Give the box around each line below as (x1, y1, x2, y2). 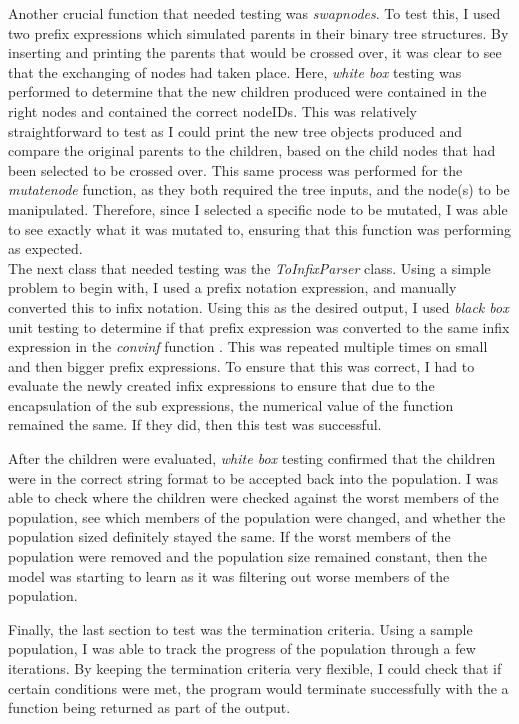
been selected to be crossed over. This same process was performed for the (8, 159, 463, 180)
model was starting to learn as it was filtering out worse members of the (8, 565, 450, 586)
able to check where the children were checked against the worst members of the (8, 487, 499, 508)
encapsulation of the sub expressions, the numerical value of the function (8, 394, 454, 415)
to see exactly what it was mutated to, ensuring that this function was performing (8, 218, 511, 239)
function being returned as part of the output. (8, 697, 291, 718)
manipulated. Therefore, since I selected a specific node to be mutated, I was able (8, 198, 508, 219)
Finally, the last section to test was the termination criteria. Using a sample (8, 618, 473, 639)
